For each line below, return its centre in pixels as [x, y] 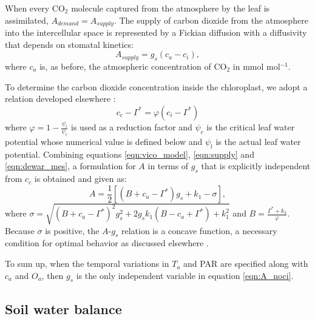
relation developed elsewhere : [60, 99]
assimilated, [27, 20]
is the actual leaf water [258, 141]
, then [52, 275]
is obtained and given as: [80, 179]
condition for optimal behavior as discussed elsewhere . [107, 243]
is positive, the [72, 230]
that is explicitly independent [256, 166]
